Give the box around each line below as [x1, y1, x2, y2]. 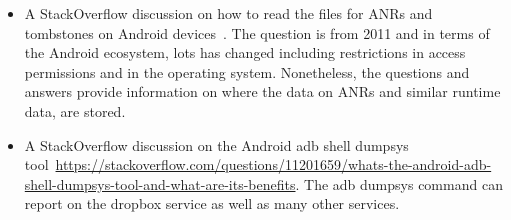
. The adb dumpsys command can [295, 173, 503, 194]
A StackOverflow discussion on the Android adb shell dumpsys [24, 134, 409, 155]
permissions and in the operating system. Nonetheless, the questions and [24, 61, 470, 82]
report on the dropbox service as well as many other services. [24, 193, 400, 214]
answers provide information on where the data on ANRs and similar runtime [24, 81, 501, 102]
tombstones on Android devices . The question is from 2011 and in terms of [24, 22, 490, 43]
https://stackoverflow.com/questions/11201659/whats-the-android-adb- [55, 154, 492, 175]
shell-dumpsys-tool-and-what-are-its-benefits [24, 173, 296, 194]
